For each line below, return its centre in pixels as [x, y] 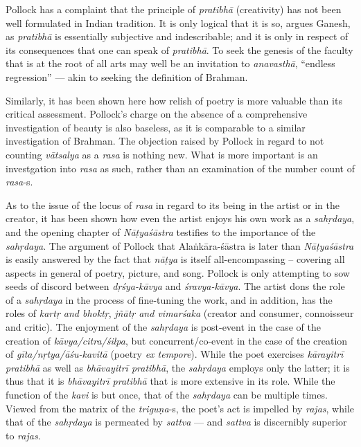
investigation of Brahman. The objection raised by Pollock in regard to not [165, 141]
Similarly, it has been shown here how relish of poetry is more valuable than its [174, 100]
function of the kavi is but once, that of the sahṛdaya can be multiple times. [167, 395]
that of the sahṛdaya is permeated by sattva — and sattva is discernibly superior [176, 422]
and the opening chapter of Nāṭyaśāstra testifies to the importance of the [161, 231]
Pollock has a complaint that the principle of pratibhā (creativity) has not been [174, 9]
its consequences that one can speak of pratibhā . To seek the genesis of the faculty [179, 49]
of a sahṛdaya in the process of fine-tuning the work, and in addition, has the [169, 299]
